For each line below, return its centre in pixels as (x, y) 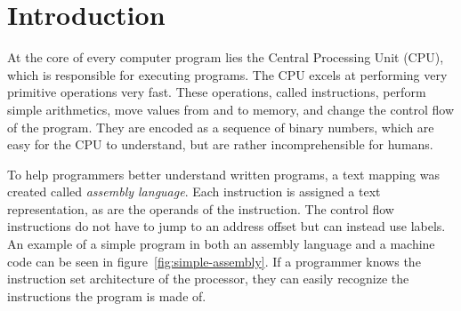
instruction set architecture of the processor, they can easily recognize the (208, 279)
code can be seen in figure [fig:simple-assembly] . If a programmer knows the (214, 261)
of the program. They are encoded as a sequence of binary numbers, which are (221, 127)
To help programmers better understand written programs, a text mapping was (223, 174)
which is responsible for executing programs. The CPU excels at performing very (227, 74)
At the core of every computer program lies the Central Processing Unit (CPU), (226, 57)
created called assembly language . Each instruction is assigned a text (194, 191)
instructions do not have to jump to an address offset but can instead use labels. (226, 226)
